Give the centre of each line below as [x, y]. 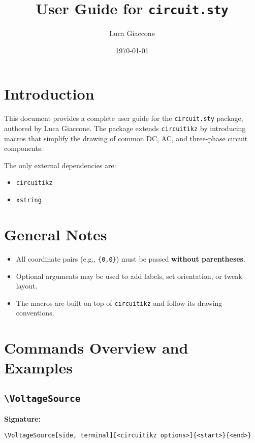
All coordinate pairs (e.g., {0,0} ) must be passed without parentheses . [131, 258]
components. [24, 148]
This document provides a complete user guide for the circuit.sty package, [124, 118]
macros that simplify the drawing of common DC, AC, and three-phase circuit [126, 138]
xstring [29, 200]
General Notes [56, 234]
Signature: [22, 419]
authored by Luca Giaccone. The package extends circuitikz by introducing [125, 128]
